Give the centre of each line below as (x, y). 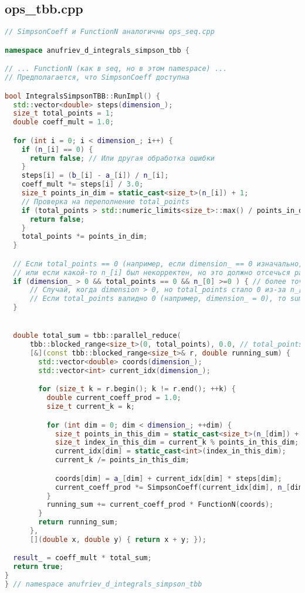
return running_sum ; (78, 522)
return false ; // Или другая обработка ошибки (122, 158)
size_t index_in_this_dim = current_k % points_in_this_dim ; (177, 443)
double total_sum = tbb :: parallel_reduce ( (97, 336)
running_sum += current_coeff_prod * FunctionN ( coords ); (160, 505)
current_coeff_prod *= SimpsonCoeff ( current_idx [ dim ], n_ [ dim (179, 487)
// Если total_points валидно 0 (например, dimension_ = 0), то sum (166, 299)
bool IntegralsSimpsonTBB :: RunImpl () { (82, 96)
